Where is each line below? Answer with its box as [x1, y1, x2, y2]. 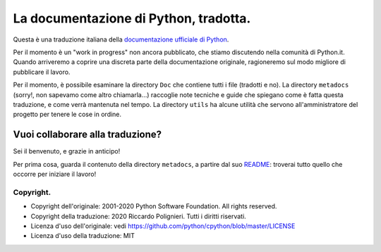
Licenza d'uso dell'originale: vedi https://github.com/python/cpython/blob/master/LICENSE [30, 222, 296, 230]
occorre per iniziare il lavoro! [13, 170, 97, 178]
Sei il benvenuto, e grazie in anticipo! [13, 147, 121, 156]
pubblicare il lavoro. [13, 68, 71, 76]
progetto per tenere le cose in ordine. [13, 110, 122, 119]
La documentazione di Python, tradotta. [13, 11, 251, 26]
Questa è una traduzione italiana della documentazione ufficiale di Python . [13, 35, 229, 44]
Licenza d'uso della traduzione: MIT [30, 232, 135, 240]
